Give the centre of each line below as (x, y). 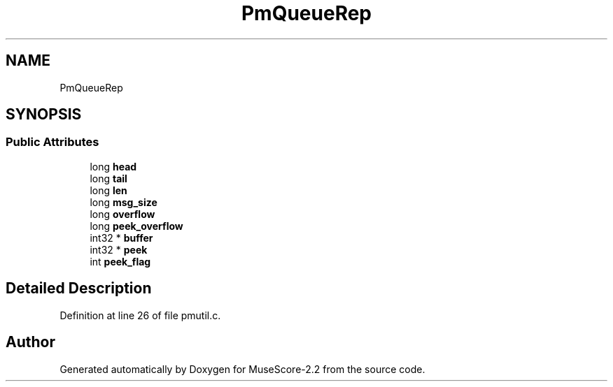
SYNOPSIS (44, 115)
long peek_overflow (136, 226)
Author (30, 342)
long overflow (122, 214)
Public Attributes (52, 142)
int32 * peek (119, 249)
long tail (108, 178)
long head (113, 166)
